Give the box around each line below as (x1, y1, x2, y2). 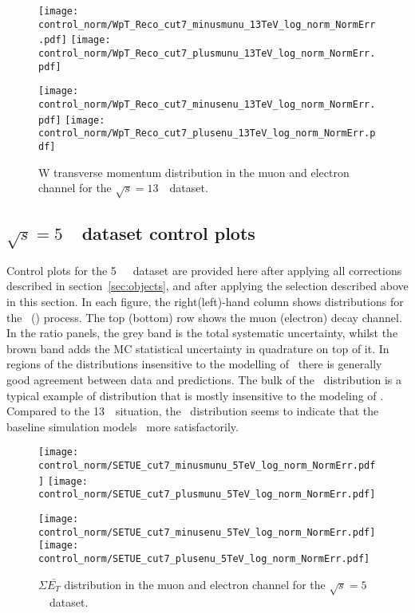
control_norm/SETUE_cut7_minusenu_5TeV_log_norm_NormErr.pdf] (38, 526, 376, 538)
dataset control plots (81, 221, 255, 246)
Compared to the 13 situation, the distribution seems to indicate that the (6, 403, 379, 419)
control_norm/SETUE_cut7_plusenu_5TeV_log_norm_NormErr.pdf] (38, 552, 370, 564)
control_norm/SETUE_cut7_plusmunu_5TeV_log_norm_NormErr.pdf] (38, 489, 376, 501)
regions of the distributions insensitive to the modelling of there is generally (6, 356, 382, 372)
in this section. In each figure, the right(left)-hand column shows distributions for (6, 293, 404, 310)
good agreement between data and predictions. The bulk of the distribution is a (6, 371, 402, 388)
